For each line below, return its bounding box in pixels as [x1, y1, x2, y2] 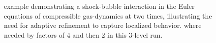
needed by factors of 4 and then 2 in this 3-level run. [4, 29, 163, 40]
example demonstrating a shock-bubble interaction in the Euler [4, 1, 195, 11]
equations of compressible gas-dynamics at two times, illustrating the [4, 10, 212, 21]
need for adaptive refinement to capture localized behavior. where [4, 20, 202, 30]
